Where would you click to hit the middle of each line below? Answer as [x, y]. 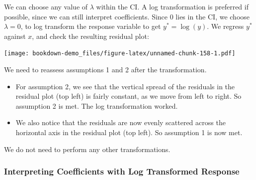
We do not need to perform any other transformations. [87, 149]
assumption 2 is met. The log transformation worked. [97, 105]
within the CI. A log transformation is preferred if [172, 6]
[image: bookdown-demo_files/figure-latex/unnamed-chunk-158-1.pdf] [120, 54]
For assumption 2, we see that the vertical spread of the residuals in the [125, 86]
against [15, 36]
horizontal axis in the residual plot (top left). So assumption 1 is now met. [129, 132]
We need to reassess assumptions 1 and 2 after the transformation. [105, 70]
